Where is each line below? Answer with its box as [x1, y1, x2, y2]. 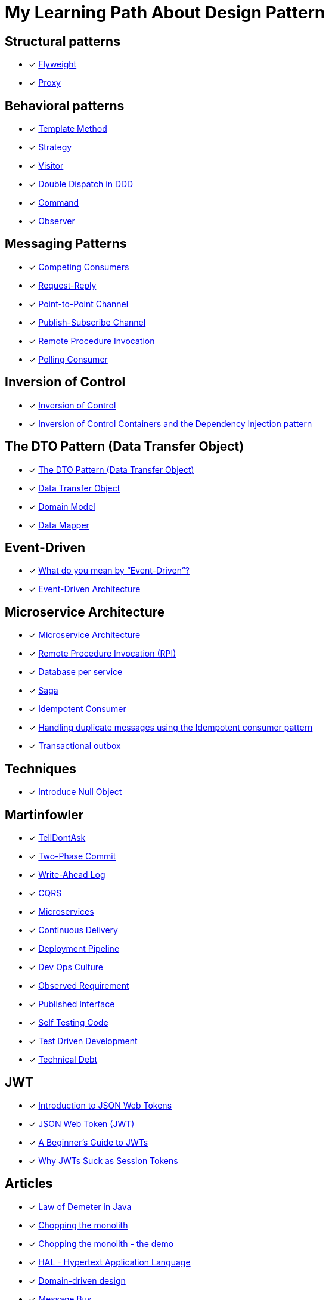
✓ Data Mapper [29, 519, 89, 530]
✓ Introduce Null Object [29, 787, 122, 797]
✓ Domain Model [29, 501, 95, 512]
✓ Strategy [29, 142, 72, 153]
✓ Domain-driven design [29, 1275, 126, 1286]
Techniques [5, 761, 76, 776]
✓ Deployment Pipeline [29, 943, 120, 954]
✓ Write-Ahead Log [29, 869, 105, 880]
